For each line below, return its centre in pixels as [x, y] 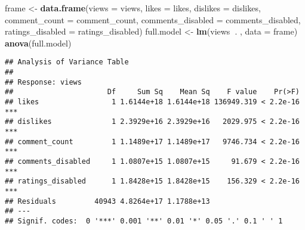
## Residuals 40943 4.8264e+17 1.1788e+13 [107, 201]
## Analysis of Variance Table [67, 62]
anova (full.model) [38, 43]
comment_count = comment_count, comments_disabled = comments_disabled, [153, 19]
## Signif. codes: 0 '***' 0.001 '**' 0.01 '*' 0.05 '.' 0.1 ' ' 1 [144, 221]
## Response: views [43, 82]
